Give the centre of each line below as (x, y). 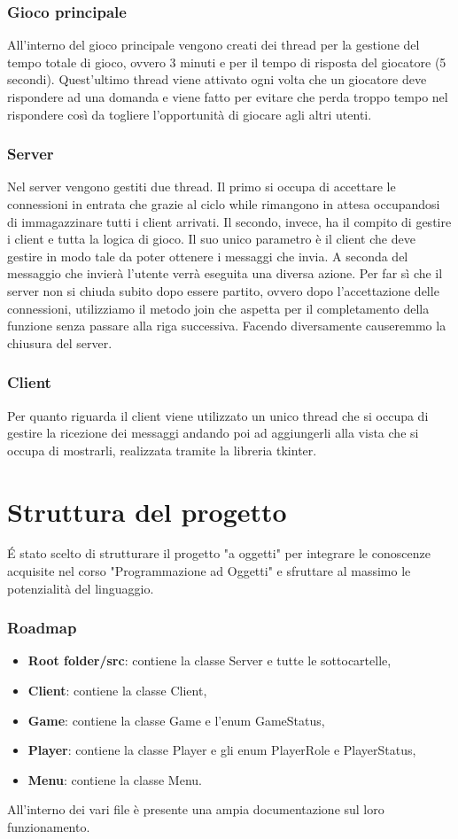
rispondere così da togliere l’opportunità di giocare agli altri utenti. (190, 114)
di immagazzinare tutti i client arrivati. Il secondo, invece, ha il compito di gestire (229, 221)
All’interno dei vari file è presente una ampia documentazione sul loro (196, 809)
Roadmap (42, 628)
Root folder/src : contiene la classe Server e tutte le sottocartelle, (210, 660)
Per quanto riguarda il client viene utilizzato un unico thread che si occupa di (218, 415)
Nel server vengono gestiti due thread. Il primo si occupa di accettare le (202, 186)
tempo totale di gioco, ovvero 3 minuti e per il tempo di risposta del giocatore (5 (227, 62)
